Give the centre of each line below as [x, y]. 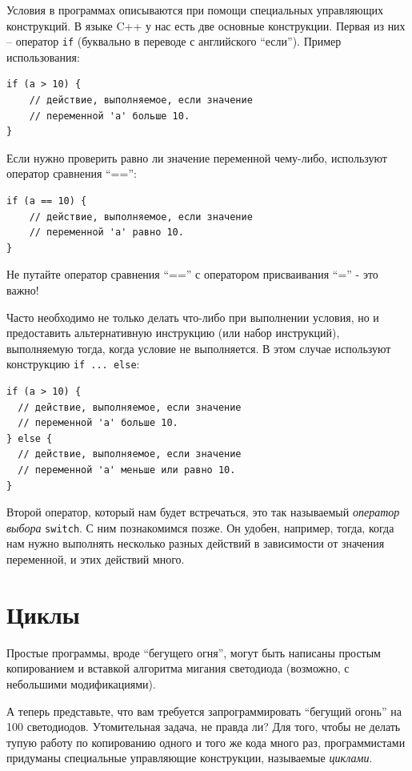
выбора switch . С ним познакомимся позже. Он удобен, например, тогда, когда [200, 527]
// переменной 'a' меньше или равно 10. [127, 470]
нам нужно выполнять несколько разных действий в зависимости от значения [196, 543]
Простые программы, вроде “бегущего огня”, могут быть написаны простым [194, 652]
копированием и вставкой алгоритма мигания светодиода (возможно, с [178, 668]
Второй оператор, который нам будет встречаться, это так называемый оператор [203, 512]
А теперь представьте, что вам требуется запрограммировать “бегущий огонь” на [204, 711]
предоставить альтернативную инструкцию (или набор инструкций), [173, 333]
